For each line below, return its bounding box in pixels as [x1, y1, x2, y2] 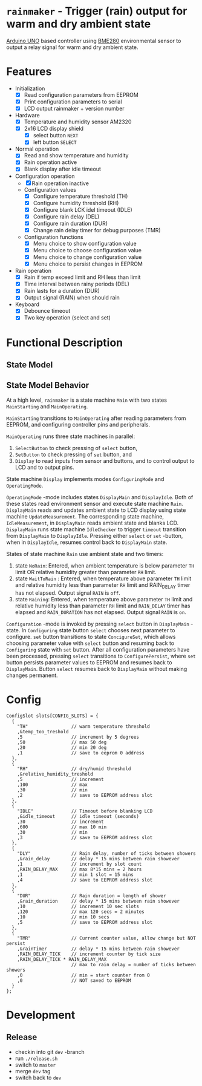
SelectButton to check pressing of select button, [15, 444, 138, 451]
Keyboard [15, 301, 40, 308]
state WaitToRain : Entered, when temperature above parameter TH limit [15, 575, 192, 582]
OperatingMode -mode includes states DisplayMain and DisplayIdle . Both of [6, 493, 194, 500]
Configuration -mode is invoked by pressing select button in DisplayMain [6, 620, 189, 627]
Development [6, 1008, 76, 1022]
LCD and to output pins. [15, 463, 74, 471]
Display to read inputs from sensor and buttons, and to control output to [15, 457, 195, 464]
